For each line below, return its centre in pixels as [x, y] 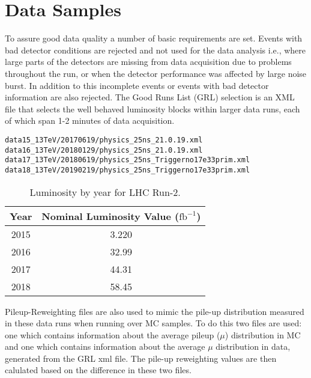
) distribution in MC [263, 334]
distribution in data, [253, 346]
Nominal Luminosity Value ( [110, 216]
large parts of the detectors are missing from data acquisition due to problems [148, 62]
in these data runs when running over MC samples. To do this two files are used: [153, 323]
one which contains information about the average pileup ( [113, 334]
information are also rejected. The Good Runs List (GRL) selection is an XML [150, 97]
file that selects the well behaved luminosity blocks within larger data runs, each [152, 108]
